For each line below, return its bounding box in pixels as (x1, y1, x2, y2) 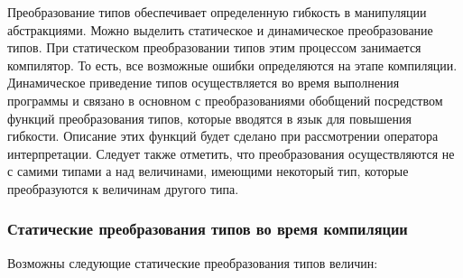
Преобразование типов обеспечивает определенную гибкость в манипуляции (7, 3, 427, 21)
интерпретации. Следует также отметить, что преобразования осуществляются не (7, 144, 455, 162)
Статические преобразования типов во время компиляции (7, 218, 408, 240)
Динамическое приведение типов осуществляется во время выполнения (7, 73, 400, 92)
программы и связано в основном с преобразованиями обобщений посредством (7, 90, 443, 109)
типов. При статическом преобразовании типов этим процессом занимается (7, 38, 421, 57)
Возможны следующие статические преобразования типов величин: (7, 253, 378, 272)
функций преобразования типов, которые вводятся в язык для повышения (7, 108, 412, 127)
